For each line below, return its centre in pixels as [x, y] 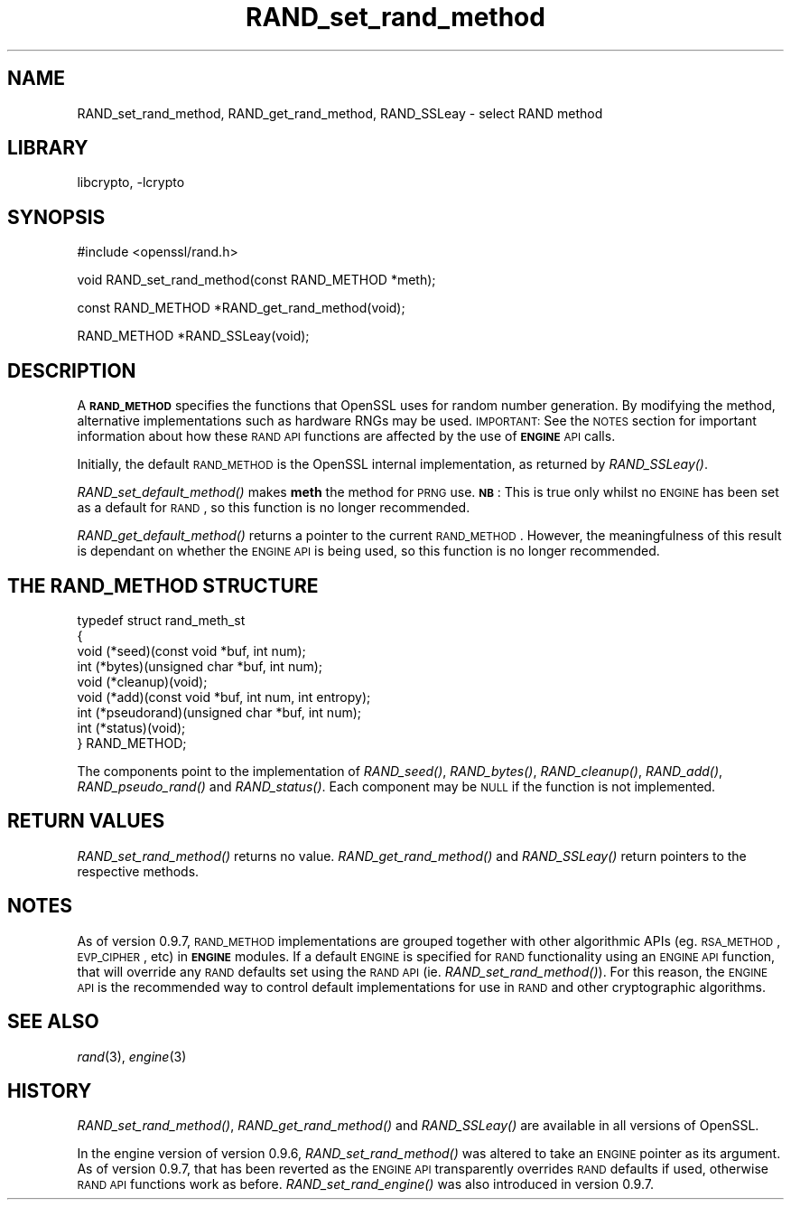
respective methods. [138, 871]
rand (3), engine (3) [132, 1056]
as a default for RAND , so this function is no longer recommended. [274, 508]
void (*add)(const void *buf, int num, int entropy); [224, 697]
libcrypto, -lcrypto [131, 182]
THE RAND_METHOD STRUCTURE [163, 585]
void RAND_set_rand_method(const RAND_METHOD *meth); [256, 280]
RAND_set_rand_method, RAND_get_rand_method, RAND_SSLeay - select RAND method [340, 113]
